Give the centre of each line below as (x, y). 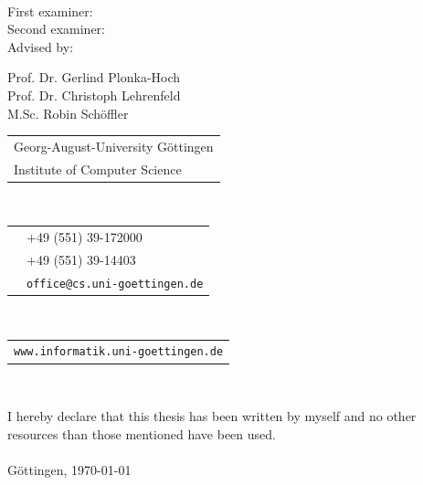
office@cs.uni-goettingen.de (115, 284)
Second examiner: (56, 29)
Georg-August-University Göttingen (114, 146)
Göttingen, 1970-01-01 (69, 469)
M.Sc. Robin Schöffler (68, 113)
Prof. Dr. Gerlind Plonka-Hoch (94, 77)
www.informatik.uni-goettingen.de (119, 352)
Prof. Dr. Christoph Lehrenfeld (94, 95)
